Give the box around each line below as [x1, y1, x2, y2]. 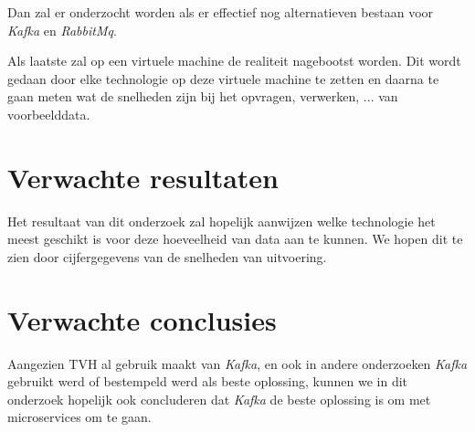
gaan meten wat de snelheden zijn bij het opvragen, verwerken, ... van [7, 87, 398, 106]
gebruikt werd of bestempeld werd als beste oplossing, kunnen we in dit [7, 372, 408, 391]
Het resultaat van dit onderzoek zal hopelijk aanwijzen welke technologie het [7, 211, 436, 230]
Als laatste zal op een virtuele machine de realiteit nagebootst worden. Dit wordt [7, 51, 461, 70]
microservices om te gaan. [7, 407, 152, 427]
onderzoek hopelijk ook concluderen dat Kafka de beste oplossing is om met [7, 389, 431, 408]
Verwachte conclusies [7, 300, 277, 338]
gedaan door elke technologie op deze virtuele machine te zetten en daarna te [7, 68, 439, 88]
